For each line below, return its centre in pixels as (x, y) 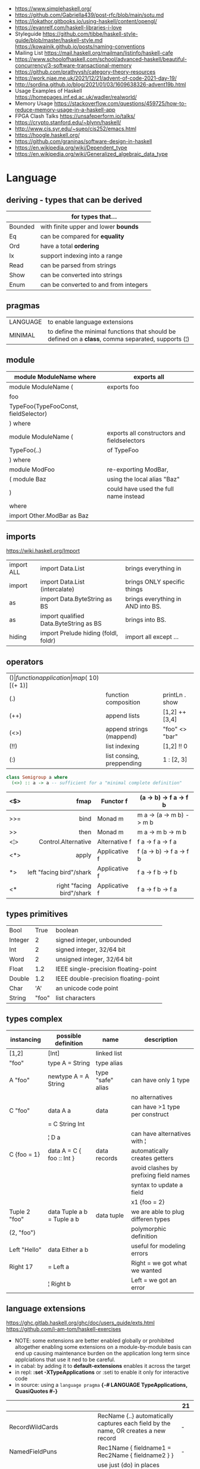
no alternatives (151, 1097)
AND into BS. (143, 606)
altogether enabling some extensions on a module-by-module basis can (103, 1347)
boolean (67, 930)
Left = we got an (154, 1280)
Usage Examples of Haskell (48, 91)
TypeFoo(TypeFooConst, (44, 406)
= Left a (58, 1267)
